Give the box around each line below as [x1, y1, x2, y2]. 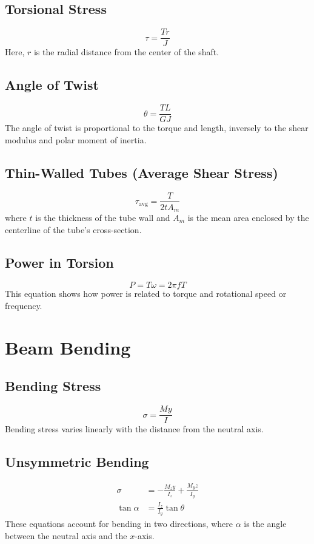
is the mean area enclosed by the [187, 211, 309, 224]
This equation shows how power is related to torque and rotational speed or [5, 287, 287, 300]
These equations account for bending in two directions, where [5, 517, 233, 530]
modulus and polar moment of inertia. [5, 133, 147, 146]
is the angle [244, 517, 287, 530]
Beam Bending [5, 335, 131, 359]
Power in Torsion [5, 253, 114, 271]
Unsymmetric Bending [5, 452, 149, 471]
